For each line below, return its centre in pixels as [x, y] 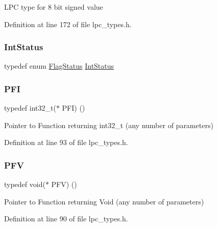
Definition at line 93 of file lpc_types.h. [66, 142]
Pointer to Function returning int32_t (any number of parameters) [109, 125]
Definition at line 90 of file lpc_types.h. [66, 219]
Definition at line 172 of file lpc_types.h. [68, 24]
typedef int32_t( [30, 108]
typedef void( [25, 184]
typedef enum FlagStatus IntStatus [59, 66]
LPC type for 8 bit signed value [54, 7]
